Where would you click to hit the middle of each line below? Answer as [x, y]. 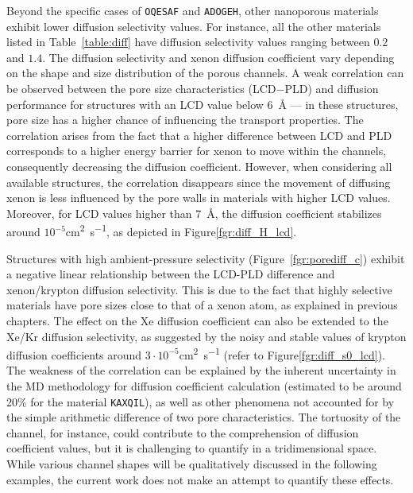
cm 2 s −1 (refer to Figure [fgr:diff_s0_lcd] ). [282, 353]
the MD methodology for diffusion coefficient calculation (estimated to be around [204, 386]
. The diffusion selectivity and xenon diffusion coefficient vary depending [218, 57]
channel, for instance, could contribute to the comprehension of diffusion [183, 432]
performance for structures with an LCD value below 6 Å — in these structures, [203, 104]
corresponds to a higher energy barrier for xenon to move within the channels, [197, 151]
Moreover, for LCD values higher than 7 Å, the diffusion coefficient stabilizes [194, 213]
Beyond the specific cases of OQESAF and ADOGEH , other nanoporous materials [193, 10]
